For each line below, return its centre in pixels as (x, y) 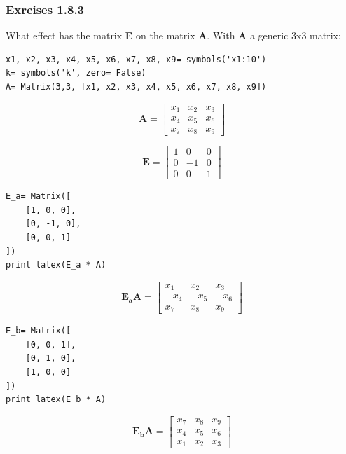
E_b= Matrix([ (39, 331)
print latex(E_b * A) (56, 400)
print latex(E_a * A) (56, 265)
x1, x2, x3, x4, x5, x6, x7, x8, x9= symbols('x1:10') (136, 59)
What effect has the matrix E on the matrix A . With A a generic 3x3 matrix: (173, 35)
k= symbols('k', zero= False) (76, 73)
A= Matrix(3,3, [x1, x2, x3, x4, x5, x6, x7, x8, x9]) (136, 87)
